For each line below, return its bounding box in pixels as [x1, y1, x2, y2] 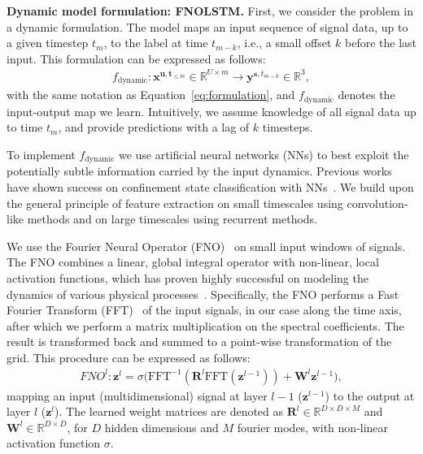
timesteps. [262, 119, 313, 136]
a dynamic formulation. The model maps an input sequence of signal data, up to [7, 18, 408, 35]
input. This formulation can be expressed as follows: [7, 50, 266, 67]
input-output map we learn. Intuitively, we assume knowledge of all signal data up [7, 102, 416, 119]
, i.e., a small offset [237, 34, 332, 51]
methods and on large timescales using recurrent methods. [27, 210, 318, 227]
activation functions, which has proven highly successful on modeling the [7, 270, 368, 287]
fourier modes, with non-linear [237, 418, 389, 435]
